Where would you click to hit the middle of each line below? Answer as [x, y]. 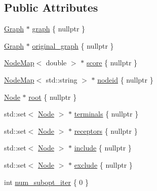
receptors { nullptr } [106, 130]
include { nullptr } [103, 148]
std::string [62, 79]
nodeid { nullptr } [125, 79]
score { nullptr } [112, 63]
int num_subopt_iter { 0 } [46, 182]
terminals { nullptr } [106, 114]
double [56, 63]
